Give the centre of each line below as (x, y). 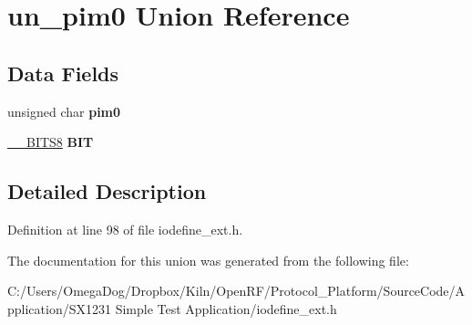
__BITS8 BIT (51, 142)
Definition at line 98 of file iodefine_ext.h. (125, 229)
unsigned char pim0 (64, 111)
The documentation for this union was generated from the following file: (208, 260)
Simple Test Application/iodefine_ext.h (226, 308)
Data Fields (63, 73)
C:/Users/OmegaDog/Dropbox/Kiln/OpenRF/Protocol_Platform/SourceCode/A (236, 291)
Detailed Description (107, 191)
